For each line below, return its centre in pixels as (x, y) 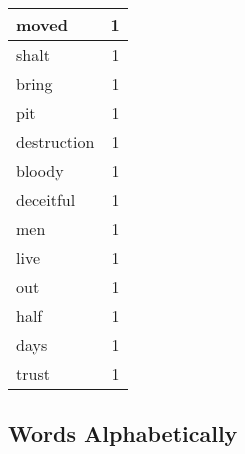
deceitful (46, 199)
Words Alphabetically (123, 433)
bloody (40, 170)
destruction (55, 141)
